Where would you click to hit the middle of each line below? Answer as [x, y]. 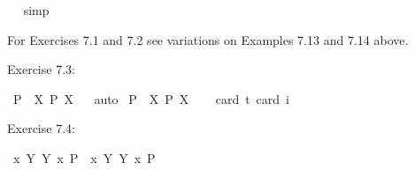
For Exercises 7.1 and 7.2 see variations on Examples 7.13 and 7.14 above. [208, 39]
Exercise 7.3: [41, 69]
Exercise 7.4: [41, 128]
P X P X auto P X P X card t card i [151, 98]
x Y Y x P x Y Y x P [84, 157]
